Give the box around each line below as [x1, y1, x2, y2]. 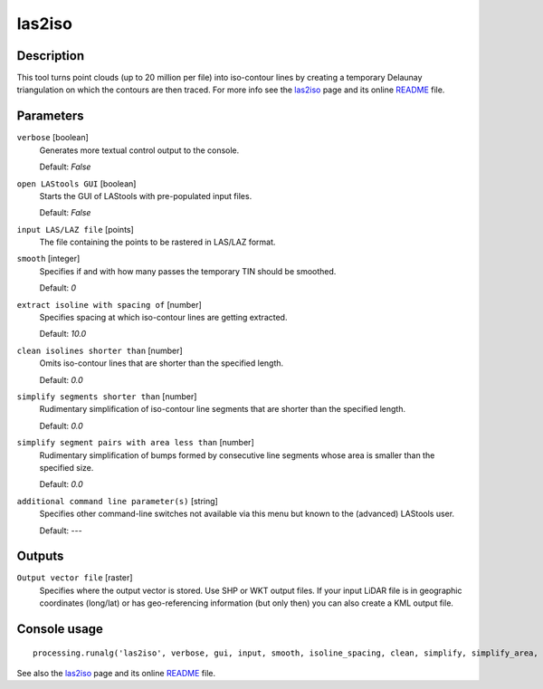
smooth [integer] [16, 254, 81, 264]
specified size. [39, 462, 94, 473]
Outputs [16, 549, 64, 564]
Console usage [16, 621, 104, 637]
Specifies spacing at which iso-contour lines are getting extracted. [39, 312, 288, 323]
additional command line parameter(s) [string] [16, 495, 219, 506]
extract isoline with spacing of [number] [16, 299, 203, 310]
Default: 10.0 [39, 329, 87, 340]
